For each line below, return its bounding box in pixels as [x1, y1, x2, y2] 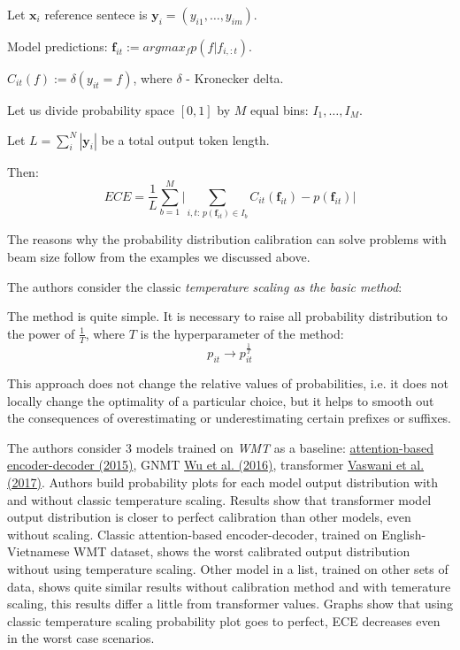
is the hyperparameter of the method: [140, 324, 344, 342]
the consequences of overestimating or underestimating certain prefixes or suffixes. [7, 409, 452, 427]
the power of [7, 324, 75, 342]
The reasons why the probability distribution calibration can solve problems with [7, 230, 447, 249]
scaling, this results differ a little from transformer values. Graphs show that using [7, 594, 453, 613]
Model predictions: [7, 37, 108, 55]
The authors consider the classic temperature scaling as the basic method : [7, 277, 402, 295]
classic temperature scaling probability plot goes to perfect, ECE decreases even [7, 611, 441, 630]
